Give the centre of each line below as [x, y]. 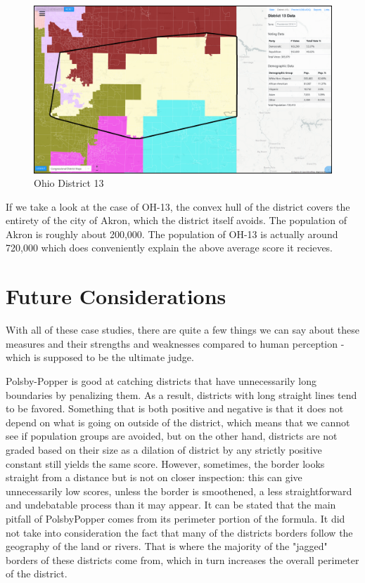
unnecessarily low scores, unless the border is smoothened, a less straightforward [179, 491]
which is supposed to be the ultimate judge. [100, 357]
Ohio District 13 [69, 183]
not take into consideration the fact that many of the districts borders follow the [179, 532]
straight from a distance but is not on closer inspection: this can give [154, 477]
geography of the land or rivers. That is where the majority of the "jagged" [167, 546]
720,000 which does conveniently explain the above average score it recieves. [169, 248]
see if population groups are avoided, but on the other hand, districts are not [172, 436]
